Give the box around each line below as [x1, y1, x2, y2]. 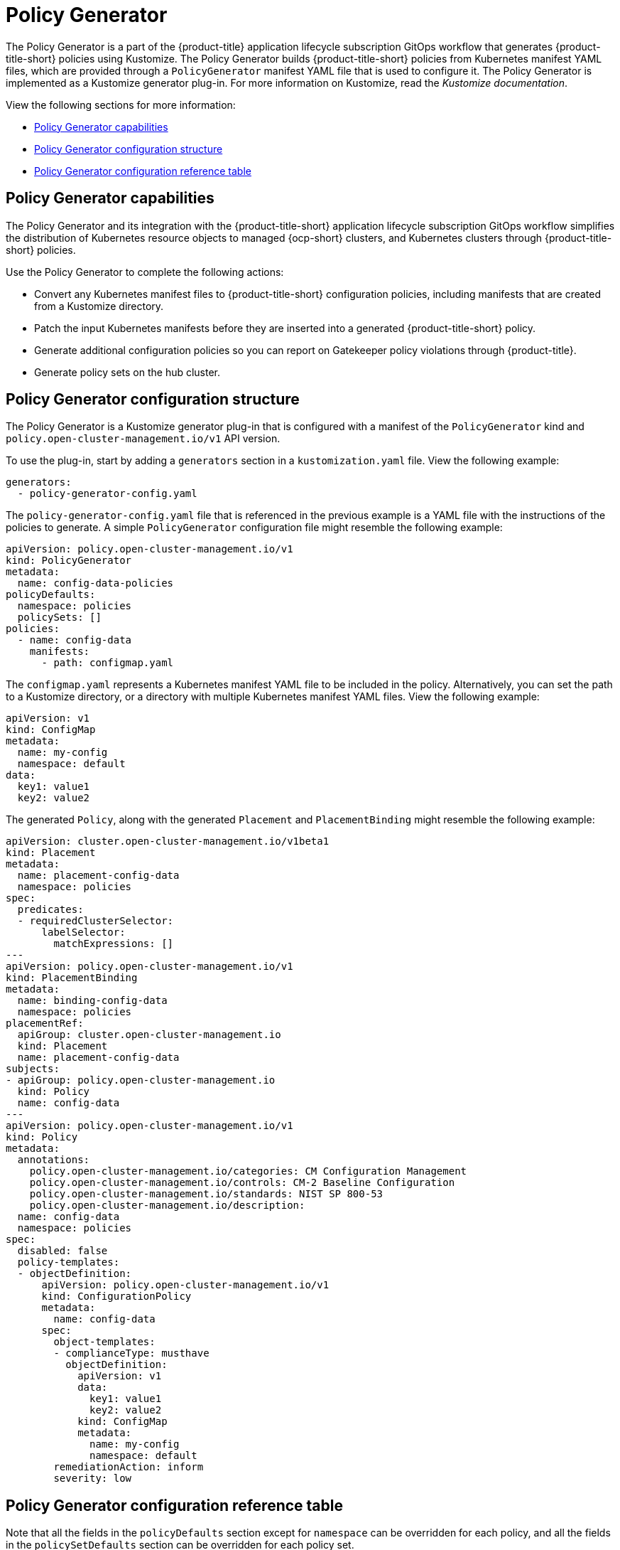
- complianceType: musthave [53, 1347, 210, 1359]
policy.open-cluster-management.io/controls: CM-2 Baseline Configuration [29, 1177, 455, 1189]
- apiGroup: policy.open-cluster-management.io [6, 1074, 276, 1086]
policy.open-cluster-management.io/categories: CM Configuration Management [29, 1165, 467, 1177]
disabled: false [17, 1245, 108, 1257]
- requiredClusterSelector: [17, 915, 174, 927]
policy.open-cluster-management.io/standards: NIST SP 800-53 [29, 1188, 384, 1200]
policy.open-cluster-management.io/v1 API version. [6, 432, 281, 445]
